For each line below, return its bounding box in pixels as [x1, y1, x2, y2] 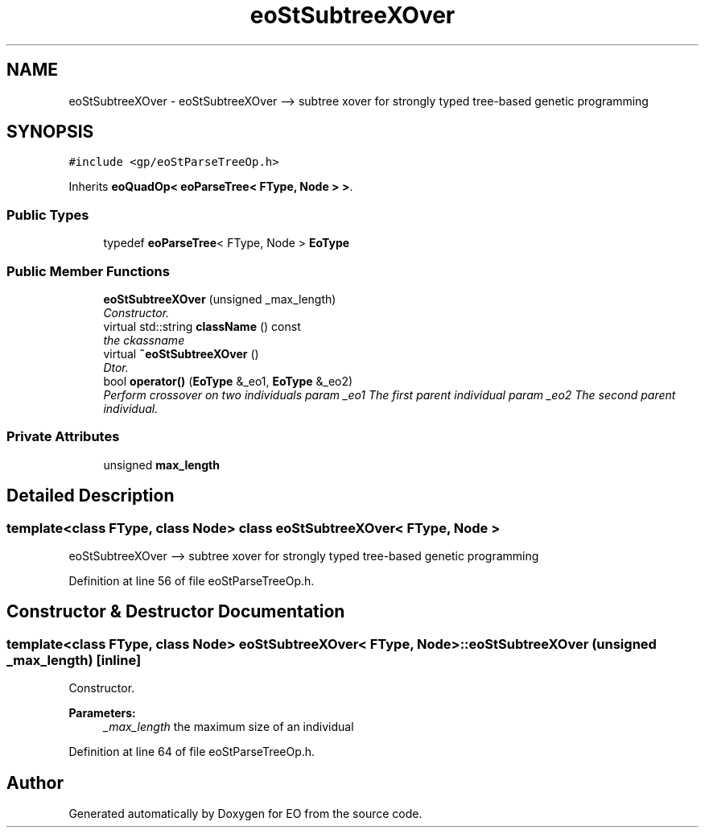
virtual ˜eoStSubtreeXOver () [103, 346, 259, 361]
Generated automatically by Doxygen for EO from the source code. [68, 806, 423, 820]
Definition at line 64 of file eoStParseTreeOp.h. [68, 745, 315, 759]
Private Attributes [6, 428, 120, 445]
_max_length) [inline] [6, 651, 142, 668]
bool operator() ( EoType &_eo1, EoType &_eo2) [103, 374, 353, 388]
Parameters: [68, 706, 136, 720]
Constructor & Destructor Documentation [6, 601, 345, 622]
